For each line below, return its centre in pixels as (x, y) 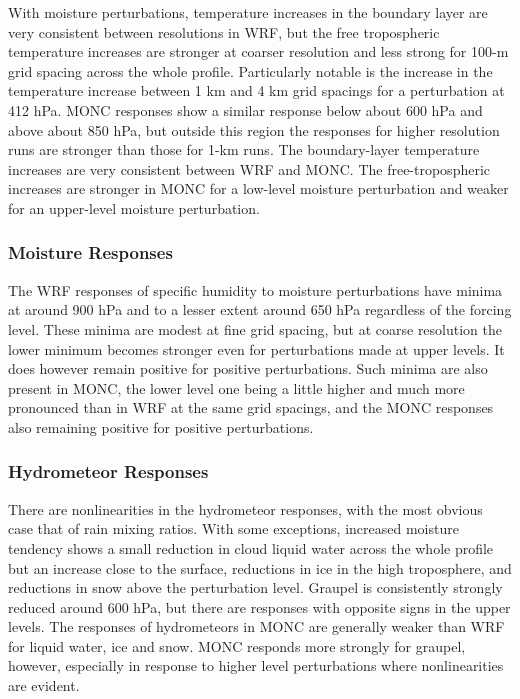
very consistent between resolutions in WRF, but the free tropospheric (224, 31)
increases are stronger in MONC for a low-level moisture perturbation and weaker (258, 188)
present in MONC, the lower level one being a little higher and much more (236, 387)
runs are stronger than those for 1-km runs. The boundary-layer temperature (244, 149)
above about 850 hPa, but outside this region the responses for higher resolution (254, 129)
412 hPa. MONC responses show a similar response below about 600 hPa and (245, 109)
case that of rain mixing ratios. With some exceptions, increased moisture (233, 528)
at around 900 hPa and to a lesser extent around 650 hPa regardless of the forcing (260, 309)
